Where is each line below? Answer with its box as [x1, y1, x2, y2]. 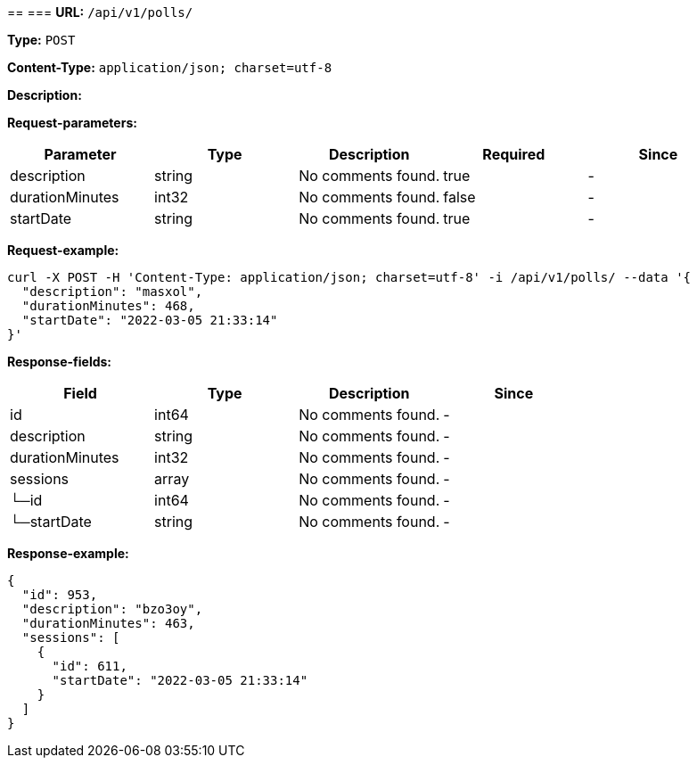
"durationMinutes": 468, [21, 299, 195, 313]
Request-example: [7, 243, 119, 258]
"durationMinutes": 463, [21, 616, 195, 630]
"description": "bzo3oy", [21, 602, 203, 616]
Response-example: [7, 546, 129, 561]
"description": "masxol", [21, 284, 203, 299]
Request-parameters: [7, 115, 137, 130]
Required [482, 145, 545, 163]
